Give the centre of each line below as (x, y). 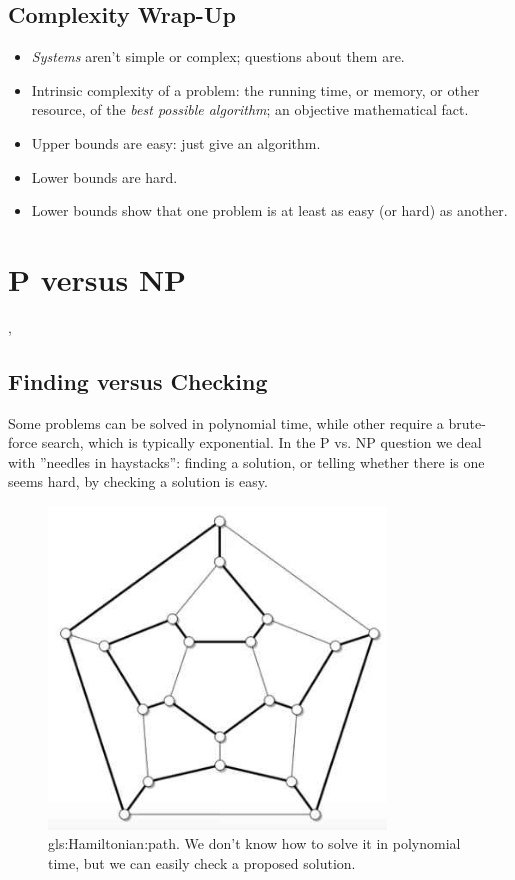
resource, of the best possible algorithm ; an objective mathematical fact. (250, 109)
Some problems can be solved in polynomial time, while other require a (226, 422)
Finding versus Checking (138, 380)
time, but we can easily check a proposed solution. (202, 862)
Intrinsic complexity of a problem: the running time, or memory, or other (255, 89)
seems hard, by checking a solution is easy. (138, 481)
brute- (467, 422)
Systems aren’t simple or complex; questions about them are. (218, 56)
